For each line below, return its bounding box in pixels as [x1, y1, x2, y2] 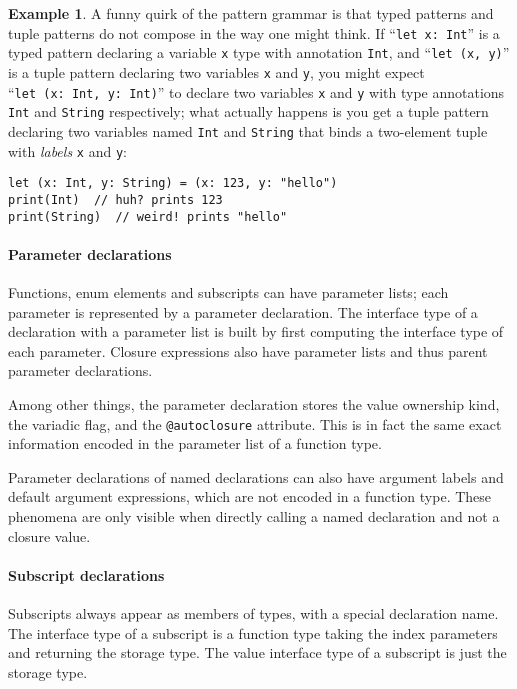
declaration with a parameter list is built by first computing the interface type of [8, 321, 504, 342]
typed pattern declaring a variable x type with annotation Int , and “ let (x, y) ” [8, 42, 510, 63]
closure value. [8, 525, 91, 546]
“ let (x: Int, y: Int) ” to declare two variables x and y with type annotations [8, 81, 505, 102]
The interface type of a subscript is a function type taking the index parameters [8, 622, 498, 643]
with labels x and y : [8, 140, 127, 161]
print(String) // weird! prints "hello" [8, 209, 288, 224]
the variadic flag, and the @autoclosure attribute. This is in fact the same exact [8, 413, 502, 434]
